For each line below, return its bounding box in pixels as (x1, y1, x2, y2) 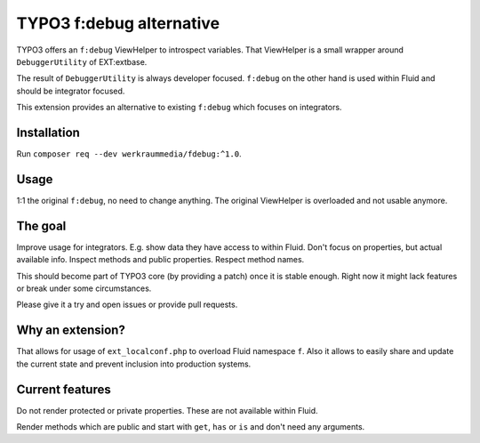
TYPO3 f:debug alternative (16, 13, 220, 33)
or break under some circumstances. (16, 283, 152, 294)
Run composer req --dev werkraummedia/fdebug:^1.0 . (16, 149, 242, 159)
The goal (16, 218, 67, 233)
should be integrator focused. (16, 85, 125, 96)
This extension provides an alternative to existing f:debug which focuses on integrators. (16, 102, 342, 113)
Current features (16, 382, 111, 397)
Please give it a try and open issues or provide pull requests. (16, 299, 238, 310)
